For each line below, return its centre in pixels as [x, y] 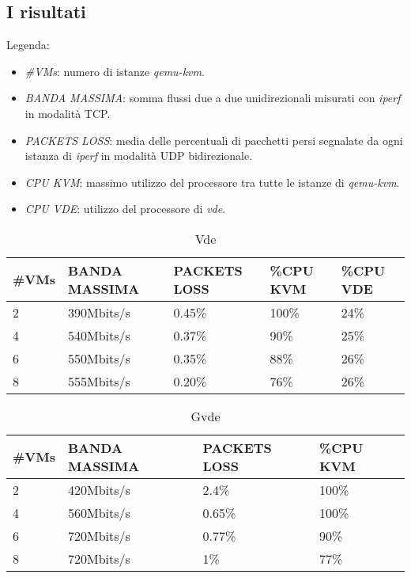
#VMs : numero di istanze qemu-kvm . [115, 71]
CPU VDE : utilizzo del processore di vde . [125, 209]
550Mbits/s [99, 358]
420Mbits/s [99, 489]
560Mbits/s [99, 512]
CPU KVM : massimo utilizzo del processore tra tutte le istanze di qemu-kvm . [212, 182]
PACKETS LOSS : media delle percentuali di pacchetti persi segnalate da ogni [214, 140]
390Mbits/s [99, 312]
